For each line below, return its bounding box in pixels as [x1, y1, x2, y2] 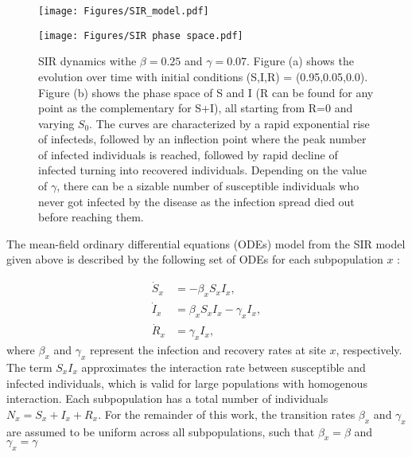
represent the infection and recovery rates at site [90, 342, 326, 358]
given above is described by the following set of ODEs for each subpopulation [6, 251, 383, 268]
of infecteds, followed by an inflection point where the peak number [38, 131, 367, 147]
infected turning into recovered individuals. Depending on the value [38, 162, 367, 178]
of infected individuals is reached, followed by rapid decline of [38, 146, 338, 162]
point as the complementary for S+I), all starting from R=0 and [38, 100, 353, 116]
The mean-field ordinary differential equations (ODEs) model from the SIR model [6, 235, 406, 252]
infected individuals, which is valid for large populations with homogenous [6, 374, 367, 391]
